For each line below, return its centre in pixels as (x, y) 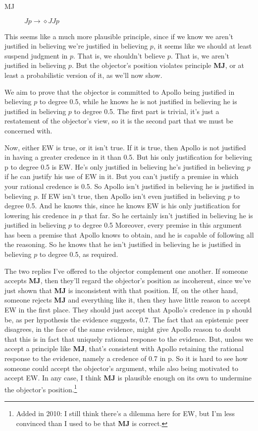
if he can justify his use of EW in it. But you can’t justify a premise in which (122, 176)
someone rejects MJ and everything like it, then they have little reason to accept (128, 300)
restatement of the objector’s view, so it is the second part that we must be (119, 121)
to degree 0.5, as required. (79, 254)
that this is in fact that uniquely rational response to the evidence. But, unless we (129, 339)
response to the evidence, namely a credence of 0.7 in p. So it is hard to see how (126, 358)
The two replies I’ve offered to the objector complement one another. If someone (126, 271)
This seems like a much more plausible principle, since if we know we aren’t (119, 36)
